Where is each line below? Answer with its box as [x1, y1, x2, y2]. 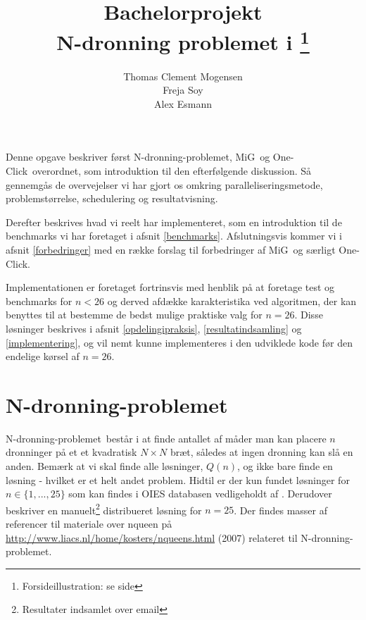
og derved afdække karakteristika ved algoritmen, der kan [107, 293, 357, 308]
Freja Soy [163, 82, 203, 97]
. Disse [294, 307, 323, 322]
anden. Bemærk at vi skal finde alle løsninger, [6, 459, 203, 473]
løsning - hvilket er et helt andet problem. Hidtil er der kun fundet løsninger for [6, 472, 350, 487]
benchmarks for [6, 293, 72, 308]
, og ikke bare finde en [237, 459, 333, 473]
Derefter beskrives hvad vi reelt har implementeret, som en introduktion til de [6, 214, 342, 229]
